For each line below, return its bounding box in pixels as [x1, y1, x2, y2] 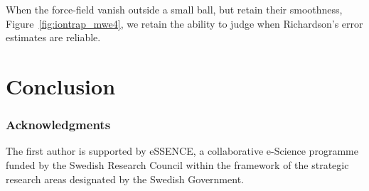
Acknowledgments [6, 116, 111, 133]
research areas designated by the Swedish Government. [6, 171, 244, 186]
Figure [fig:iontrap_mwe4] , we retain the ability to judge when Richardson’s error [6, 16, 363, 31]
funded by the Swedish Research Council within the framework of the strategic [6, 157, 349, 172]
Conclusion [6, 71, 116, 100]
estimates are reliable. [6, 30, 101, 45]
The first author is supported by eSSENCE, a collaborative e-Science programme [6, 143, 358, 158]
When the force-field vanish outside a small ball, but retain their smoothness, [6, 2, 343, 16]
